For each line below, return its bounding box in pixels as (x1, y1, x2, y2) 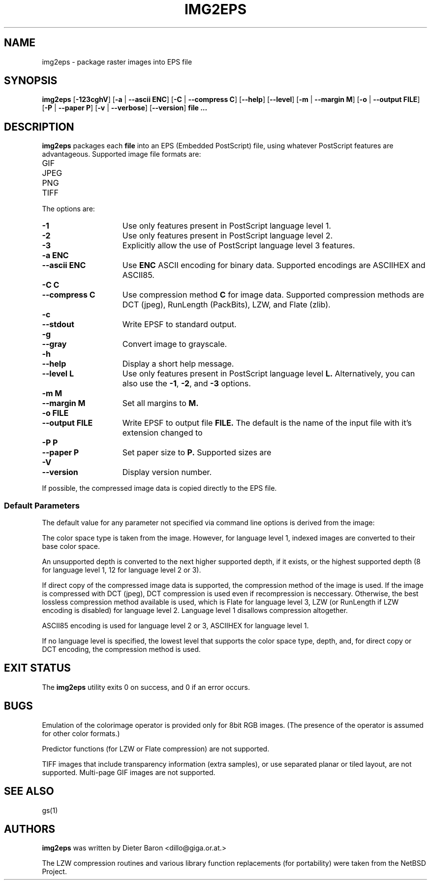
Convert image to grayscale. (122, 339, 227, 349)
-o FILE (42, 408, 69, 418)
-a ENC (42, 250, 69, 261)
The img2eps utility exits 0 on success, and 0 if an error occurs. (42, 682, 250, 691)
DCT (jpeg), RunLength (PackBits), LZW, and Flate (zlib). (122, 300, 331, 310)
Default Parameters (4, 500, 80, 510)
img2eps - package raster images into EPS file (42, 57, 192, 66)
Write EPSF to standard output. (122, 319, 237, 330)
